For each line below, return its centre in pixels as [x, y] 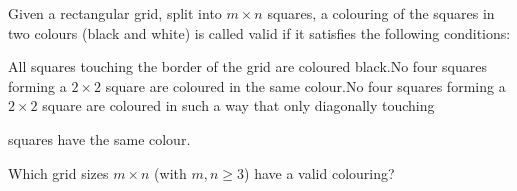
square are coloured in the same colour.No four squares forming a [305, 85]
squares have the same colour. [99, 138]
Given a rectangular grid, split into [115, 13]
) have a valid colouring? [319, 172]
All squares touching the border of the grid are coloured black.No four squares [247, 66]
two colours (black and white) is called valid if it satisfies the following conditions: [259, 32]
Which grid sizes [58, 172]
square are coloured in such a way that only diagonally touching [238, 105]
